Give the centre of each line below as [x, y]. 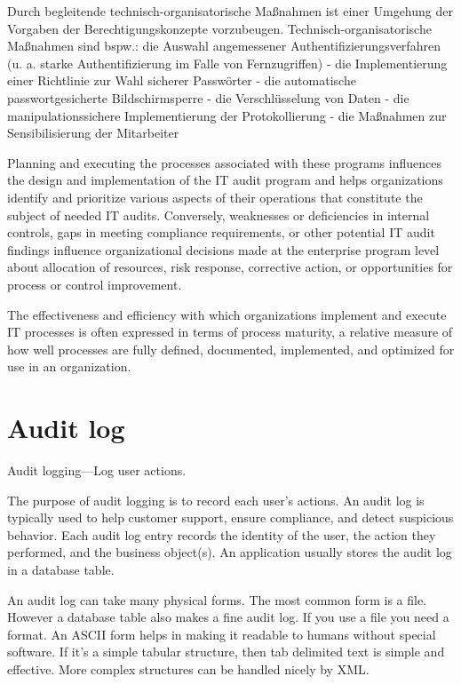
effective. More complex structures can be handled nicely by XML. [188, 668]
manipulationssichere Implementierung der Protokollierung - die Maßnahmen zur [227, 115]
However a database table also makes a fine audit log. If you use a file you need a [228, 617]
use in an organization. [69, 366]
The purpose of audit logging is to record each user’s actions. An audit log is [216, 500]
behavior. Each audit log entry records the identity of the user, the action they [222, 534]
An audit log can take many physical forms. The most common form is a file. [217, 599]
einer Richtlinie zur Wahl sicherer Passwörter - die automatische [182, 80]
